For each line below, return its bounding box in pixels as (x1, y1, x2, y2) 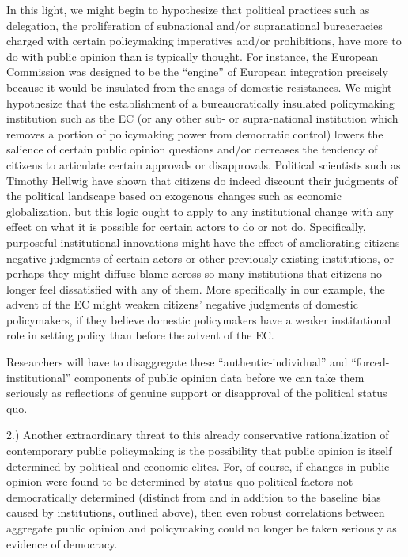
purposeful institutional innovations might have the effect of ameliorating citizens (6, 233, 400, 250)
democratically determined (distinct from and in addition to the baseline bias (6, 488, 381, 505)
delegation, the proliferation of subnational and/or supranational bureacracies (6, 17, 383, 33)
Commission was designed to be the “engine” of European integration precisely (6, 63, 388, 80)
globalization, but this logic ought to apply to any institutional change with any (6, 203, 394, 219)
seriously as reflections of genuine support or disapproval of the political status (6, 385, 387, 401)
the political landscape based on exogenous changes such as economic (6, 188, 342, 204)
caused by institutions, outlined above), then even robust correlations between (6, 504, 385, 521)
